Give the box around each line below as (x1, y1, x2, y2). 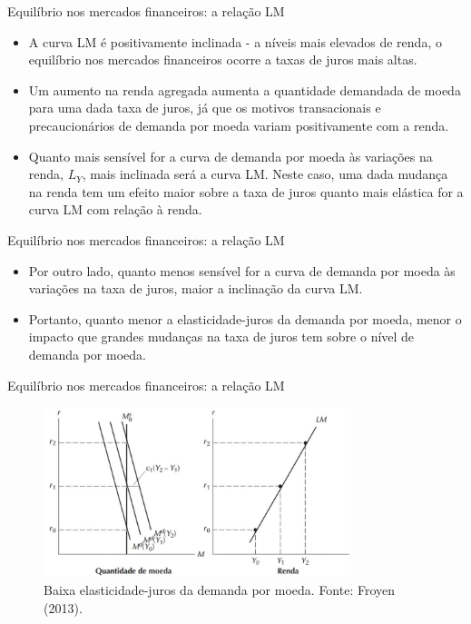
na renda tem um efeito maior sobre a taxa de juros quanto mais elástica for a (28, 182, 464, 201)
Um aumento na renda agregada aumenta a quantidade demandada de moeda (28, 80, 461, 99)
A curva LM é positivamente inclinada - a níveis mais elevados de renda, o (28, 32, 442, 51)
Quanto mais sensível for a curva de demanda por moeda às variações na (28, 146, 433, 165)
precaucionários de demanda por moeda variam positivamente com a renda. (28, 115, 449, 134)
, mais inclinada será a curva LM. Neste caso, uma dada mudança (82, 164, 448, 183)
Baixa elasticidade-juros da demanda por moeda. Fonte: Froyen (44, 579, 396, 599)
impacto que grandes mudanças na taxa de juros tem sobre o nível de (28, 327, 415, 346)
